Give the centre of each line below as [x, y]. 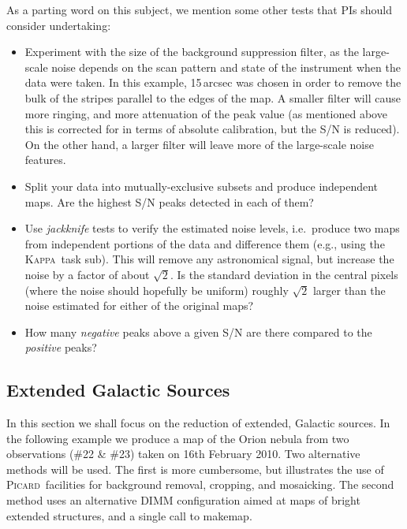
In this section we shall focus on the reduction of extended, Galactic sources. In [198, 423]
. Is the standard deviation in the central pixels [284, 274]
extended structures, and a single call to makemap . [129, 515]
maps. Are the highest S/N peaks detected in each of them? [169, 201]
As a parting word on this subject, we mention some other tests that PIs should [199, 9]
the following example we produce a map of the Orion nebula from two [178, 438]
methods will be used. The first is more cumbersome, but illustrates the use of [195, 469]
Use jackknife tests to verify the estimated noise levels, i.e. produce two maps [212, 228]
